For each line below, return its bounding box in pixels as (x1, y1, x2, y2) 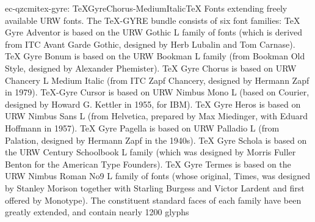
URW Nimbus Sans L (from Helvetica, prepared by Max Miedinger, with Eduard (5, 109, 308, 122)
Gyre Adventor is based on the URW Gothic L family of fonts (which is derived (5, 26, 303, 39)
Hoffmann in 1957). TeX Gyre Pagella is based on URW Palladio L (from (5, 121, 280, 134)
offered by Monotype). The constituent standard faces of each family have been (5, 193, 302, 206)
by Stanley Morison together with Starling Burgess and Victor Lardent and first (5, 181, 305, 194)
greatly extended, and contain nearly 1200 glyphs (5, 205, 189, 218)
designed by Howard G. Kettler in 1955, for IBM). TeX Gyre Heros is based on (5, 97, 301, 110)
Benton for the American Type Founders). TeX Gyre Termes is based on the (5, 157, 291, 170)
